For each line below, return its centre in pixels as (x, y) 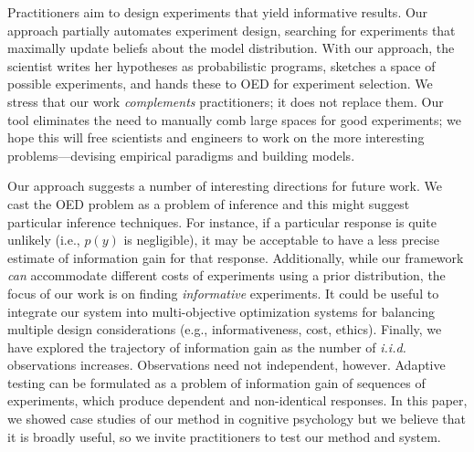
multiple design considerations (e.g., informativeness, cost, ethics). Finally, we (225, 329)
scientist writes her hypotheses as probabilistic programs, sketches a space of (221, 65)
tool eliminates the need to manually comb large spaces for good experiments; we (234, 119)
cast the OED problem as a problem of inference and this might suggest (209, 203)
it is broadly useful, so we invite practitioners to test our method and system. (224, 436)
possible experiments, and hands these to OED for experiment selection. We (220, 84)
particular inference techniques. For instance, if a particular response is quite (222, 221)
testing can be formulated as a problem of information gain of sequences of (216, 382)
